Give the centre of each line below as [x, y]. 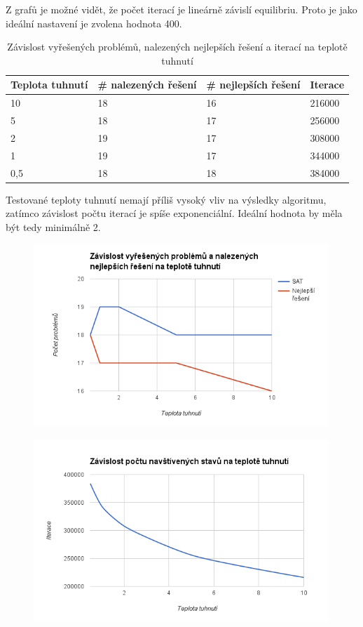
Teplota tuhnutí [49, 85]
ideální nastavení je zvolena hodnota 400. [94, 23]
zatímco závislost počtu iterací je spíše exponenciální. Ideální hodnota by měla [174, 213]
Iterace [327, 85]
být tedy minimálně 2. [53, 226]
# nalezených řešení [147, 85]
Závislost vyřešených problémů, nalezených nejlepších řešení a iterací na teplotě [177, 47]
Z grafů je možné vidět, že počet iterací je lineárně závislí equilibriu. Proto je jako [181, 9]
